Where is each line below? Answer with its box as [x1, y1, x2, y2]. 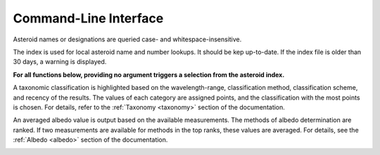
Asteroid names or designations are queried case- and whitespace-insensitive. [13, 35, 242, 43]
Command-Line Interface [13, 11, 164, 26]
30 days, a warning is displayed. [13, 58, 107, 66]
